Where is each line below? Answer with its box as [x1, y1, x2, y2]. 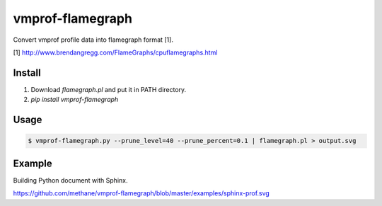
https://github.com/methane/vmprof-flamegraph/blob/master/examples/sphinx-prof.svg [13, 189, 270, 198]
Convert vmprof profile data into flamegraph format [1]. [13, 35, 173, 44]
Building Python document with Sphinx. [13, 176, 128, 184]
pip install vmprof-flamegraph [30, 96, 119, 104]
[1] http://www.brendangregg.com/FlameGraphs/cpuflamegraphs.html [13, 48, 218, 57]
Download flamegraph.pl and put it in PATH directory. [30, 85, 187, 93]
